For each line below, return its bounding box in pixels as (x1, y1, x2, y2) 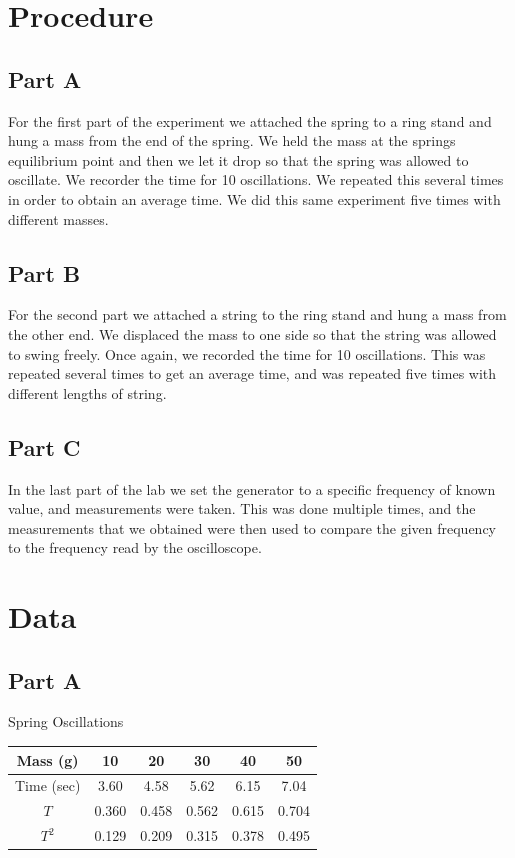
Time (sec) (15, 775, 81, 796)
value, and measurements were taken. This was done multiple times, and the (8, 498, 476, 519)
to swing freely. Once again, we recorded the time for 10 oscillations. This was (8, 343, 486, 364)
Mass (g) (16, 749, 79, 770)
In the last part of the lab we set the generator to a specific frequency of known (8, 478, 496, 499)
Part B (8, 257, 81, 288)
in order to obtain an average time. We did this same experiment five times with (8, 188, 501, 209)
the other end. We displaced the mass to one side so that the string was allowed (8, 323, 497, 344)
